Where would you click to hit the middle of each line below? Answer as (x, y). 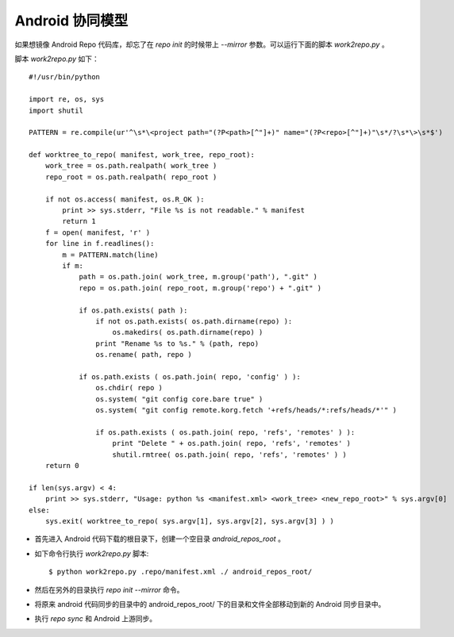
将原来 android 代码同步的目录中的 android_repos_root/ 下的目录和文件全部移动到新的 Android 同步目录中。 (210, 604)
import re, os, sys (67, 100)
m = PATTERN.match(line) (110, 255)
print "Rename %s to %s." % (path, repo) (177, 343)
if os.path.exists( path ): (133, 310)
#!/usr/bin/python (65, 77)
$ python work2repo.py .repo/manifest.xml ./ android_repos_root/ (181, 572)
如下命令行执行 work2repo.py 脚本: (92, 553)
